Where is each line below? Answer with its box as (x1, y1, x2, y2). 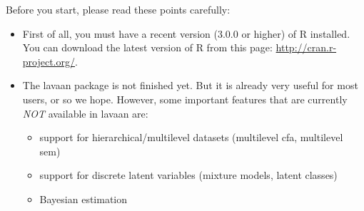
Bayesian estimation (39, 191, 128, 206)
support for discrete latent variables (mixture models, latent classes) (39, 168, 338, 182)
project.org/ (22, 53, 76, 68)
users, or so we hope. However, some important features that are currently (22, 91, 348, 106)
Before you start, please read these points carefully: (6, 2, 231, 16)
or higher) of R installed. (241, 26, 350, 41)
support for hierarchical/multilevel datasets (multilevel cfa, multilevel (39, 130, 343, 145)
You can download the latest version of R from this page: (22, 40, 273, 55)
